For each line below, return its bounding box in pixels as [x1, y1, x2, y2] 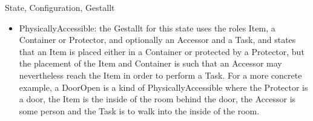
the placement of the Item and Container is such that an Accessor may [19, 57, 282, 70]
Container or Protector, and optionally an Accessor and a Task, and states [19, 33, 296, 46]
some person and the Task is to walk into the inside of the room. [19, 104, 260, 117]
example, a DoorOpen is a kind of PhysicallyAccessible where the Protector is [19, 80, 308, 93]
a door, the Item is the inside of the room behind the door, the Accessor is [19, 93, 296, 105]
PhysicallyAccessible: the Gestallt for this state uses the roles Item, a [19, 21, 275, 34]
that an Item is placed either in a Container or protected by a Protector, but [19, 45, 305, 57]
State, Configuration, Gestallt [5, 1, 115, 13]
